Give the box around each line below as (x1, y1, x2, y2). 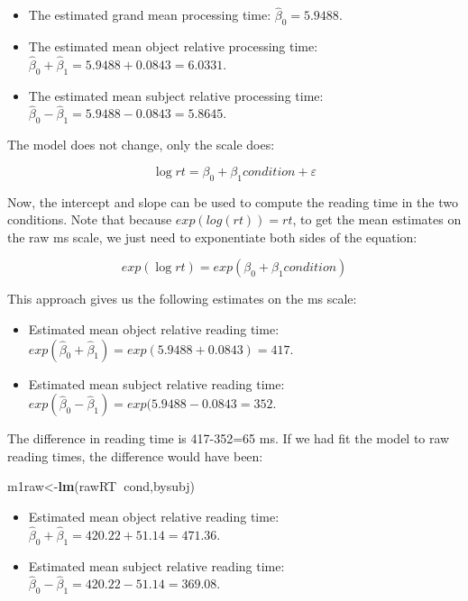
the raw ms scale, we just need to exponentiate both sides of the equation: (7, 227, 418, 246)
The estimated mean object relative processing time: (28, 37, 318, 56)
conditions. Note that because (7, 210, 172, 229)
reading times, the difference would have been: (7, 446, 263, 465)
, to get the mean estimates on (292, 210, 462, 229)
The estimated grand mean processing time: (28, 5, 271, 24)
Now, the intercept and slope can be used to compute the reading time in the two (7, 192, 458, 211)
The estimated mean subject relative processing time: (28, 86, 324, 105)
